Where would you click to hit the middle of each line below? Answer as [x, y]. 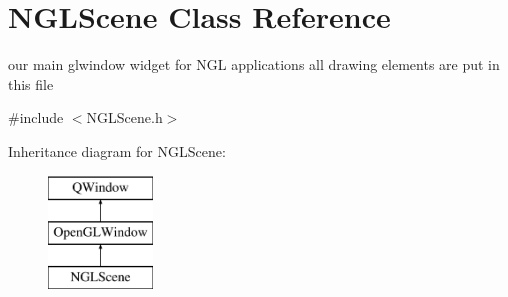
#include [36, 117]
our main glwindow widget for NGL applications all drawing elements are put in [254, 64]
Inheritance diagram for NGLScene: [117, 150]
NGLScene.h [124, 117]
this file [31, 83]
